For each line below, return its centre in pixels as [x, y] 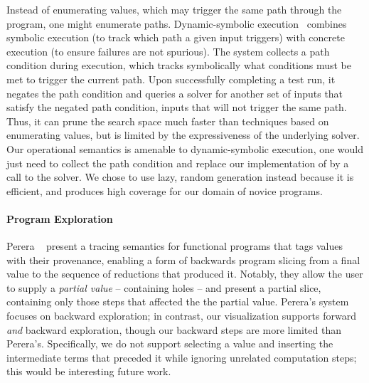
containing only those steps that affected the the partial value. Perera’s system [178, 301]
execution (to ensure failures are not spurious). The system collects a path [168, 51]
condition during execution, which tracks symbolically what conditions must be [179, 65]
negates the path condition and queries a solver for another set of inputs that [175, 93]
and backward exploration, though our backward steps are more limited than [174, 329]
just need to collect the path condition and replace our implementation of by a [178, 163]
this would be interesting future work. [89, 371]
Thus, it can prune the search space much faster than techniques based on [168, 121]
